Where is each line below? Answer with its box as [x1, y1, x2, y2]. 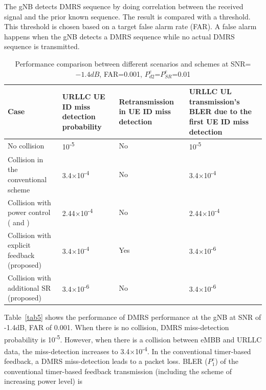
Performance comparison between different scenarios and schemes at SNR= [15, 58, 251, 69]
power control [8, 207, 51, 218]
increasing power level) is [4, 376, 83, 386]
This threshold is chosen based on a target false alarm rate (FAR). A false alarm [4, 21, 257, 32]
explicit [8, 240, 31, 250]
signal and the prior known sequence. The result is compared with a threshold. [4, 11, 251, 21]
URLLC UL [189, 86, 232, 97]
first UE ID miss [189, 116, 249, 126]
